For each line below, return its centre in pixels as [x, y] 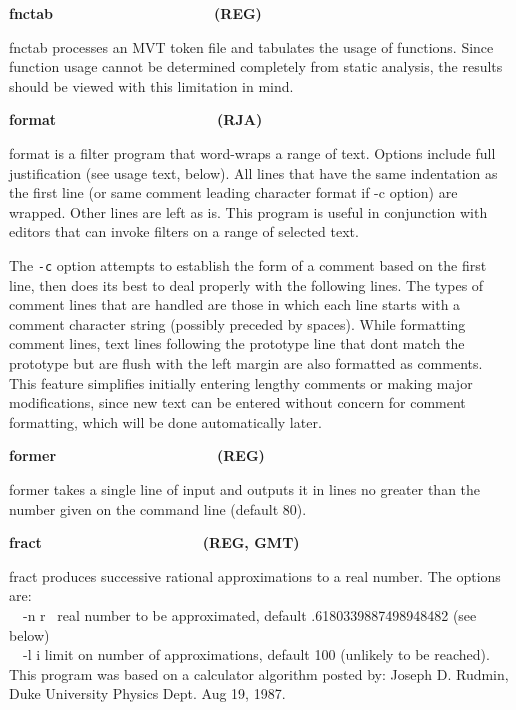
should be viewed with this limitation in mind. [151, 85]
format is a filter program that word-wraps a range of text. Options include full [252, 152]
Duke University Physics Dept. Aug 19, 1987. [147, 693]
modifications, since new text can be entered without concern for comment [237, 402]
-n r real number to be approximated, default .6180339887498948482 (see [250, 614]
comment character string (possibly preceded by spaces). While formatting [237, 323]
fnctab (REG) [135, 13]
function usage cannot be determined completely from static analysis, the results [256, 66]
